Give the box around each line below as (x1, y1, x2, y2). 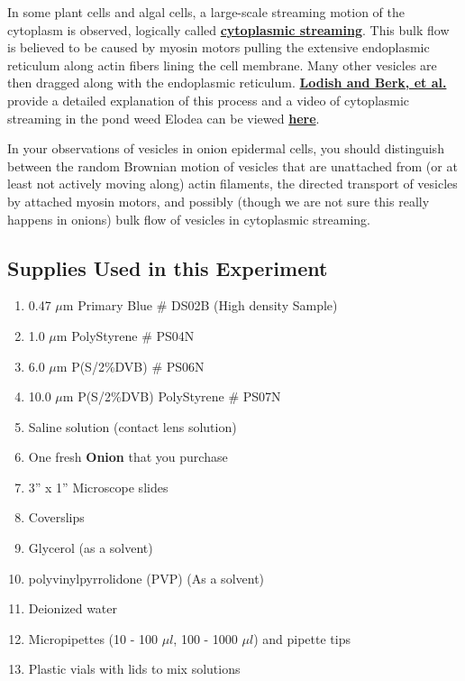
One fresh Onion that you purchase (28, 447, 228, 466)
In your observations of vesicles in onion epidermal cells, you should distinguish (7, 139, 444, 158)
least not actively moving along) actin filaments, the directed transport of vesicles (7, 174, 458, 193)
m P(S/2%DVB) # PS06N (56, 356, 205, 375)
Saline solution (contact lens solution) (28, 417, 237, 436)
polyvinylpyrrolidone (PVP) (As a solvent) (28, 568, 265, 587)
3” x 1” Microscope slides (28, 477, 169, 496)
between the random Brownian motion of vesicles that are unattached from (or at (7, 156, 458, 175)
